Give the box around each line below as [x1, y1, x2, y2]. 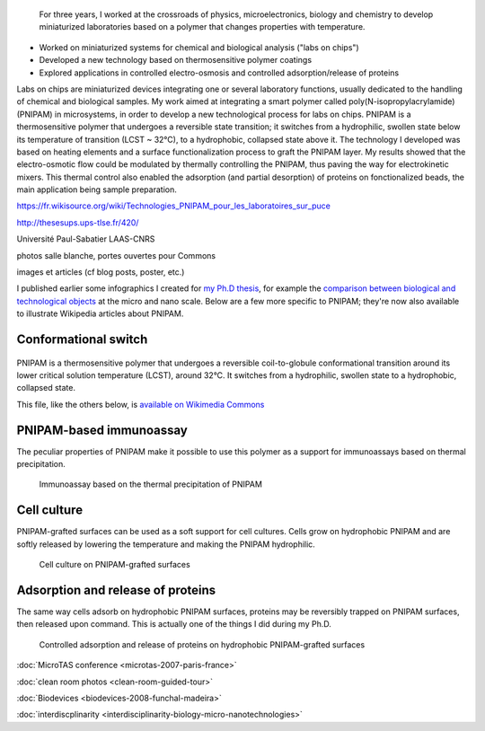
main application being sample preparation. [16, 184, 177, 195]
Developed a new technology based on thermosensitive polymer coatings [39, 55, 313, 66]
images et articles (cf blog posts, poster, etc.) [16, 267, 185, 277]
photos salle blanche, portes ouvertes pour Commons [16, 250, 216, 260]
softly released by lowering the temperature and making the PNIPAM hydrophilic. [16, 539, 316, 550]
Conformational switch [16, 332, 148, 348]
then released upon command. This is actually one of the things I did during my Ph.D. [16, 619, 331, 630]
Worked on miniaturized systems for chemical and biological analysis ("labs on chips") [39, 41, 359, 53]
